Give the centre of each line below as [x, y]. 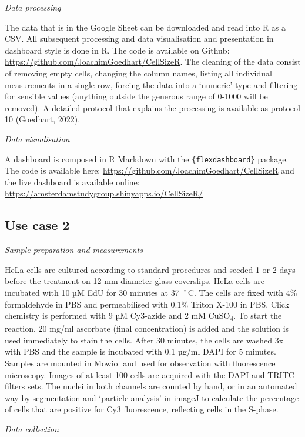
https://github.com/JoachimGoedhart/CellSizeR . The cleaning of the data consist [153, 61]
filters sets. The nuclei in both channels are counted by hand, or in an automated [151, 386]
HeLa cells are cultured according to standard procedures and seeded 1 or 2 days [150, 269]
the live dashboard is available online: [72, 181]
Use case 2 [37, 225]
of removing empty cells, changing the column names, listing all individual [138, 73]
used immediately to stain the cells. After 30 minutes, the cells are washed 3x [144, 340]
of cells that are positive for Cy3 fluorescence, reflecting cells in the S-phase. [142, 409]
